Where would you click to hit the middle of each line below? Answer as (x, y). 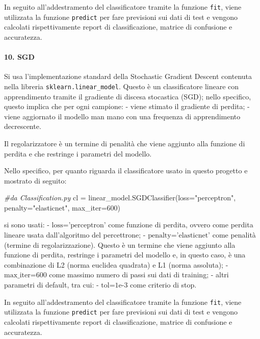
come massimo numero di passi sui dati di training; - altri (139, 275)
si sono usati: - (27, 225)
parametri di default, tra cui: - (51, 285)
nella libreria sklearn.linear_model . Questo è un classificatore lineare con (122, 86)
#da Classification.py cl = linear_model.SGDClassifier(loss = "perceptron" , (120, 198)
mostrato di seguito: (35, 180)
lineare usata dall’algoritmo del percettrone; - (75, 235)
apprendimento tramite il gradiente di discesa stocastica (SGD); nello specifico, (128, 96)
